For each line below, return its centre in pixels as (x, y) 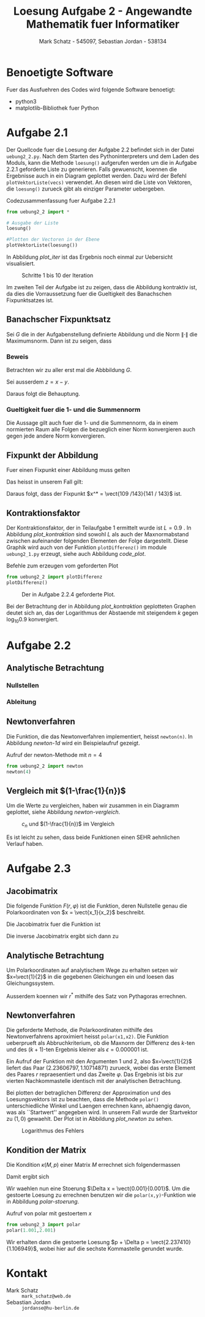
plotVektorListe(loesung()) (42, 245)
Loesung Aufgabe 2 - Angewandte (103, 11)
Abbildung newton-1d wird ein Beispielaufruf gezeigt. (73, 743)
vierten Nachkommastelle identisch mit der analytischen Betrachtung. (94, 1081)
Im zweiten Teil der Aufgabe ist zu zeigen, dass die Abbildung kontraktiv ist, (102, 287)
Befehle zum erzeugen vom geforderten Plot (62, 566)
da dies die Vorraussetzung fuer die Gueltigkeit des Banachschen (89, 294)
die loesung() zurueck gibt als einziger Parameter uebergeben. (86, 189)
